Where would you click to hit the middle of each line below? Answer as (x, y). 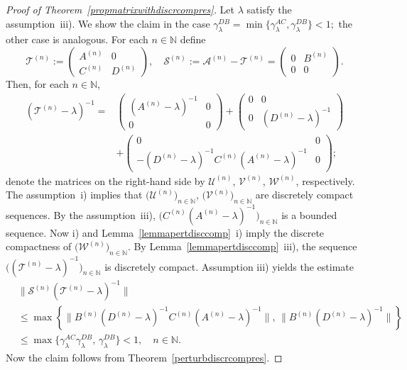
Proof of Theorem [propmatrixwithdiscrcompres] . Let (120, 9)
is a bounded (309, 214)
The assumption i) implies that (74, 195)
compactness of (39, 246)
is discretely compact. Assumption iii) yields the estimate (229, 266)
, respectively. (325, 180)
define (193, 39)
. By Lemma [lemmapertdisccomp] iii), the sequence (242, 246)
